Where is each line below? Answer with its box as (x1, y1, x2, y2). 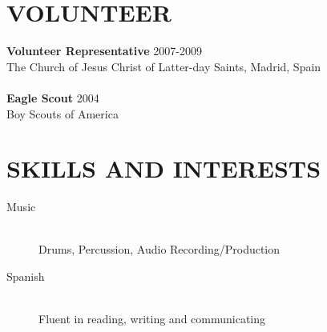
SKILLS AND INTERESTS (6, 152, 321, 185)
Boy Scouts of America (6, 105, 119, 122)
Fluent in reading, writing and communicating (38, 310, 266, 327)
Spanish (6, 268, 45, 284)
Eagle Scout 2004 (6, 89, 99, 106)
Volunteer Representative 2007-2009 (6, 42, 203, 59)
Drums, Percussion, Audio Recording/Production (38, 241, 281, 258)
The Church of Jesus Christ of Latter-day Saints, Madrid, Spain (6, 58, 321, 74)
